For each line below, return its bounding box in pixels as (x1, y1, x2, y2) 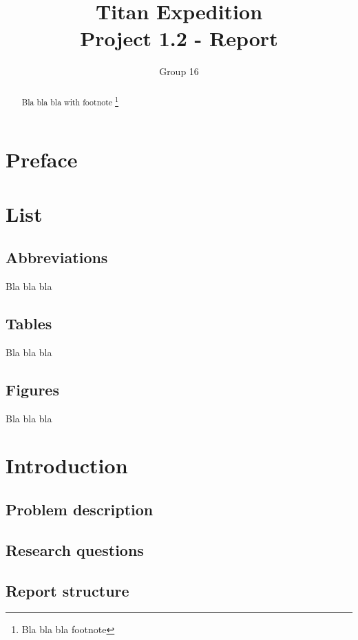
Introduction (6, 451, 128, 479)
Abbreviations (6, 247, 108, 268)
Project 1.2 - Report (80, 24, 278, 52)
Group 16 (159, 64, 199, 79)
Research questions (6, 539, 144, 560)
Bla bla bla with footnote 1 (21, 94, 119, 107)
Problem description (6, 499, 154, 520)
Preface (6, 145, 78, 174)
